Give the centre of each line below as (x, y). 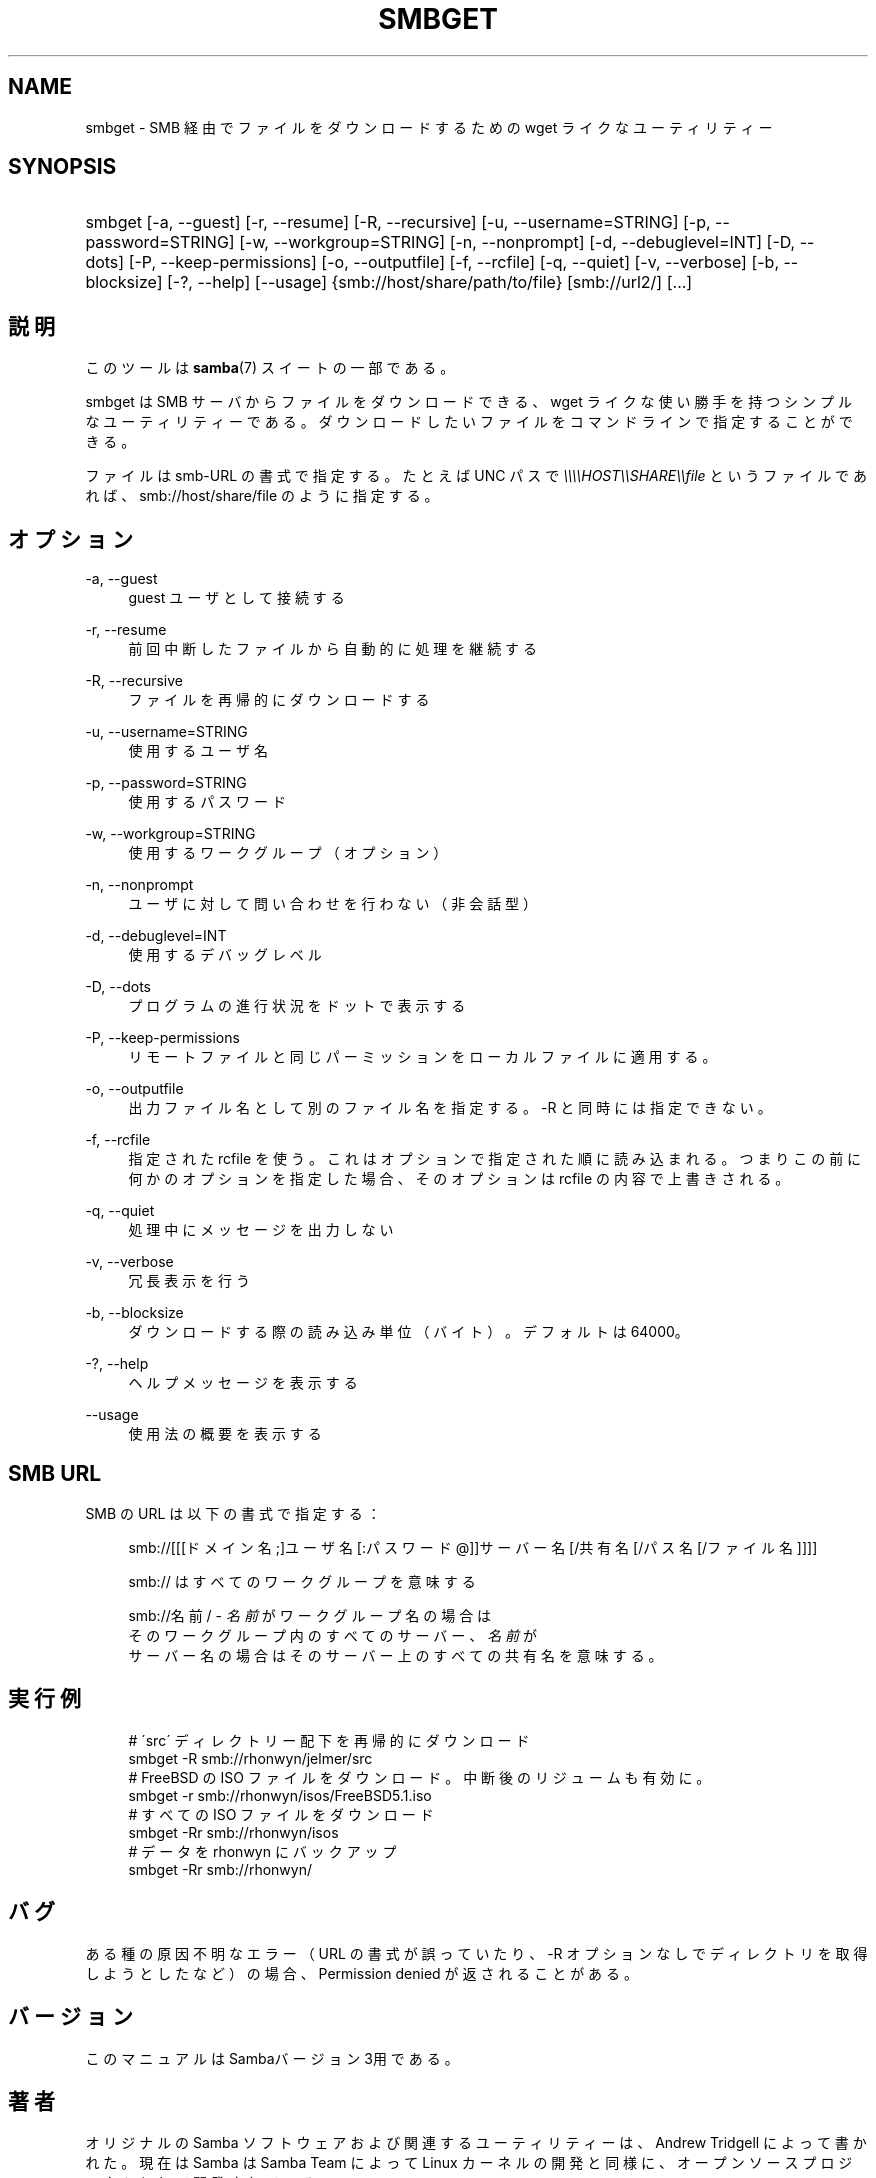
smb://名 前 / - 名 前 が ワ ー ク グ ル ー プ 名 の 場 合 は (310, 1615)
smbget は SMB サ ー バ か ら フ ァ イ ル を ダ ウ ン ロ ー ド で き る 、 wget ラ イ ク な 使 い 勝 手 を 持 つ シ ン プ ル (468, 402)
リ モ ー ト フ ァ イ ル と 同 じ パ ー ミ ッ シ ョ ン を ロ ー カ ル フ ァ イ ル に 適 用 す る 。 (422, 1057)
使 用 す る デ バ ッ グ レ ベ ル (225, 955)
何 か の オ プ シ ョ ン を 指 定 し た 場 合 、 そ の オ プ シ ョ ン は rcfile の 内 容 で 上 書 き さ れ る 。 (459, 1179)
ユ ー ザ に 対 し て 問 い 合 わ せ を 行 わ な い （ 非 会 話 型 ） (333, 904)
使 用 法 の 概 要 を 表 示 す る (225, 1434)
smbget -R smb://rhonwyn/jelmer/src (250, 1758)
